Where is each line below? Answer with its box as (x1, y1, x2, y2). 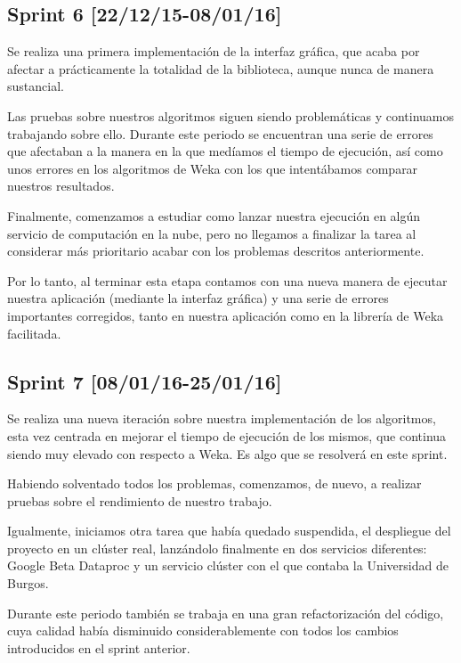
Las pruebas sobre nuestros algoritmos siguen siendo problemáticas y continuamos (7, 106, 455, 125)
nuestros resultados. (7, 176, 115, 195)
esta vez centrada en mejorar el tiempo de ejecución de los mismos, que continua (7, 426, 447, 445)
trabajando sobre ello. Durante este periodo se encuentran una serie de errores (7, 124, 433, 143)
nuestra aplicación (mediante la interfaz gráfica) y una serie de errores (7, 289, 389, 307)
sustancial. (7, 77, 64, 95)
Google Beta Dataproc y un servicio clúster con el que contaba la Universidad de (7, 556, 449, 575)
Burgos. (7, 574, 49, 593)
